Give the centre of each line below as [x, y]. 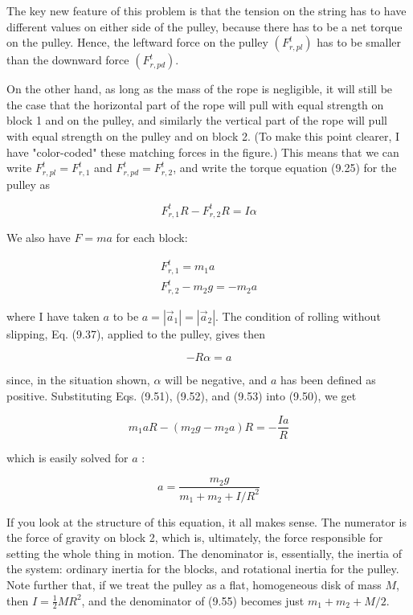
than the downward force [68, 60]
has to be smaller [359, 42]
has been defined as [328, 380]
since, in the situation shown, [78, 380]
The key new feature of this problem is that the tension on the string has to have [206, 10]
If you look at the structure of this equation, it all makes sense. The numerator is [206, 521]
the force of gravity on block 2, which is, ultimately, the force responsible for [195, 537]
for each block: [152, 238]
